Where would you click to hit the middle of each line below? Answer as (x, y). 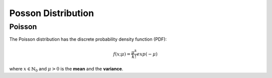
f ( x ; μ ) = (122, 54)
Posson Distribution (52, 13)
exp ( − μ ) (147, 54)
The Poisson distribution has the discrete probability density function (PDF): (88, 39)
